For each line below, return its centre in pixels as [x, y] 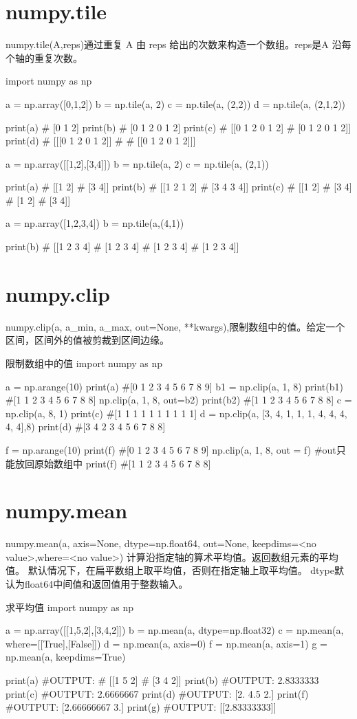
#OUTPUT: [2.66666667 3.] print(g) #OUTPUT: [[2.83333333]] [141, 707]
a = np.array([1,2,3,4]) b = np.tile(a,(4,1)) [95, 223]
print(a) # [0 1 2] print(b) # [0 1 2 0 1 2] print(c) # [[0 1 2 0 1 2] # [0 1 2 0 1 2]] [178, 127]
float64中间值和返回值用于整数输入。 [106, 584]
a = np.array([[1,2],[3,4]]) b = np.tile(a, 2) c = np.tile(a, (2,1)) [137, 163]
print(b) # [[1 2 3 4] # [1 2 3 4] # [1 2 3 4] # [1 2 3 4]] [122, 246]
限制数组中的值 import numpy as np [84, 363]
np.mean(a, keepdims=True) [66, 657]
